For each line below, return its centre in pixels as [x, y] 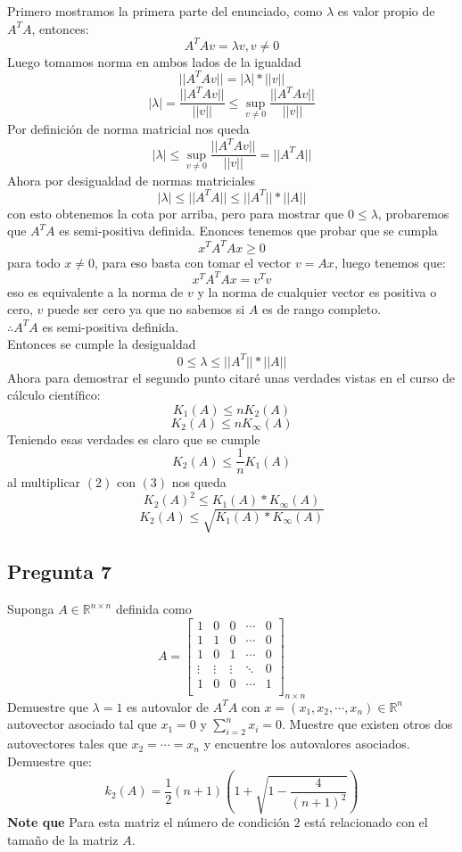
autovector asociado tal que [82, 724]
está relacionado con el [366, 822]
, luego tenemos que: [390, 262]
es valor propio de [386, 11]
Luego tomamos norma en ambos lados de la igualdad [154, 61]
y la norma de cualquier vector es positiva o [317, 291]
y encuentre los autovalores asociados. [307, 744]
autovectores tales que [67, 744]
